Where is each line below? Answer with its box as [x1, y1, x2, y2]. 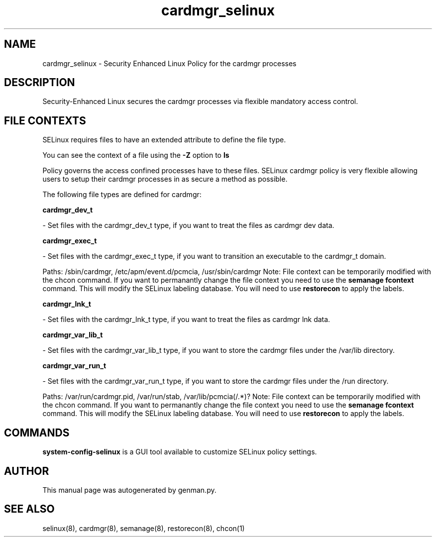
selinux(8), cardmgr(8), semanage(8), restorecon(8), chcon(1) [42, 524, 245, 533]
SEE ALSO [4, 503, 55, 516]
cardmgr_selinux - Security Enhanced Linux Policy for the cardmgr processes [42, 59, 297, 68]
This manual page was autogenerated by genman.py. [42, 485, 217, 494]
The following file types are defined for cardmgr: [42, 190, 202, 199]
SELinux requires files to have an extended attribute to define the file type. [42, 135, 286, 144]
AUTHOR [4, 464, 49, 477]
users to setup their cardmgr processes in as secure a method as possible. [42, 175, 288, 184]
